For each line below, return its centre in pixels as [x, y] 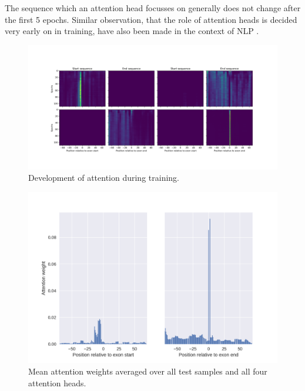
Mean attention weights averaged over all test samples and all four [148, 371]
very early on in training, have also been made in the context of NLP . [132, 31]
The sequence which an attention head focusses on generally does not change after [153, 8]
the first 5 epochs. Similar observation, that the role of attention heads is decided [151, 19]
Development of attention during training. [104, 178]
